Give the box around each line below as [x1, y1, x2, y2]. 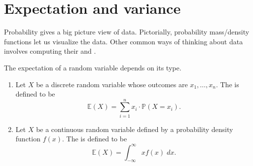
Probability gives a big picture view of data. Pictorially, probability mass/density [4, 27, 250, 37]
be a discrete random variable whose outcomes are [36, 79, 188, 89]
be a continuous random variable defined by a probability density [36, 124, 233, 134]
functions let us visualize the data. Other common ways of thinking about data [4, 36, 243, 46]
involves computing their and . [4, 46, 96, 56]
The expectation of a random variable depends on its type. [4, 62, 181, 72]
